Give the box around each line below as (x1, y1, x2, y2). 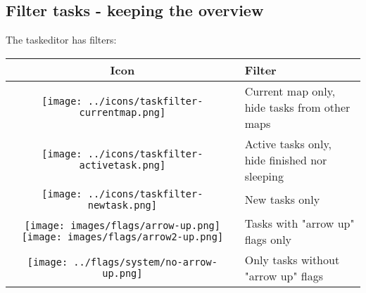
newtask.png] (87, 199, 157, 211)
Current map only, (244, 82, 336, 99)
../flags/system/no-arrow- (73, 256, 217, 268)
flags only (244, 230, 292, 247)
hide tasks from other (244, 98, 351, 115)
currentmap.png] (79, 107, 166, 119)
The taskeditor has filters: (6, 32, 117, 47)
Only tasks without (244, 251, 340, 268)
